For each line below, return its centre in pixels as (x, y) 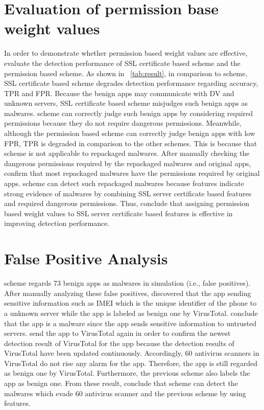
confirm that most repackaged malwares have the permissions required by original (132, 173)
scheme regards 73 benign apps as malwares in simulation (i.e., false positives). (127, 283)
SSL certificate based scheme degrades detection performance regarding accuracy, (131, 83)
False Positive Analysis (86, 258)
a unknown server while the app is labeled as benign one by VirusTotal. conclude (131, 313)
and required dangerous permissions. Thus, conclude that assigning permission (127, 203)
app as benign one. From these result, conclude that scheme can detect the (121, 383)
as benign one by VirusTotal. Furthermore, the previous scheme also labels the (127, 373)
